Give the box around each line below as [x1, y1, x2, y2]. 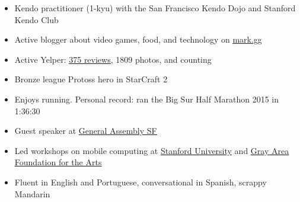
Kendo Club [14, 13, 59, 25]
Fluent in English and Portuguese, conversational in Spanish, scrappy [14, 175, 267, 188]
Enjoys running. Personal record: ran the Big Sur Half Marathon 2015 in [14, 92, 279, 105]
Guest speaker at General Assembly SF [14, 124, 157, 137]
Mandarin [14, 187, 50, 200]
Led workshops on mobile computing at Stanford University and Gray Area [14, 144, 289, 156]
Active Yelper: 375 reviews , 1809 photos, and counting [14, 53, 212, 65]
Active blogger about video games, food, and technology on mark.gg [14, 33, 262, 46]
